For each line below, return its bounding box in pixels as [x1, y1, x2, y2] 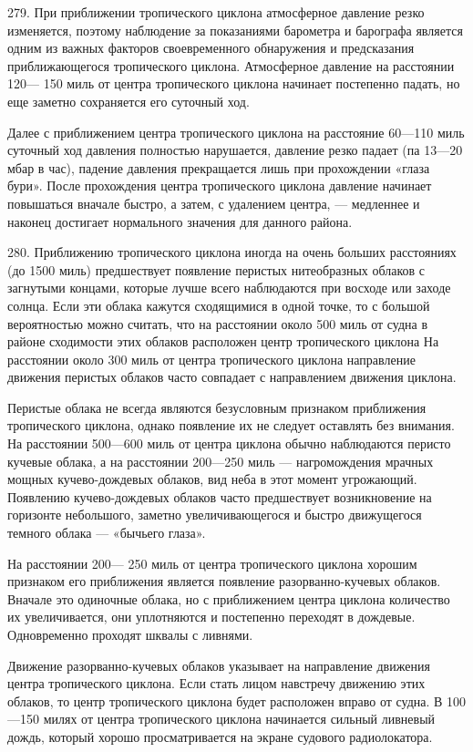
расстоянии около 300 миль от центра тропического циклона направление [7, 349, 416, 368]
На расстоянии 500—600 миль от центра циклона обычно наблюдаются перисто [7, 434, 451, 453]
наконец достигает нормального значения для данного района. [7, 211, 353, 231]
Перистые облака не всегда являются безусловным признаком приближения [7, 397, 427, 417]
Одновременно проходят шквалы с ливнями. [7, 625, 253, 644]
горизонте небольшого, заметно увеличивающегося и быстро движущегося [7, 505, 422, 524]
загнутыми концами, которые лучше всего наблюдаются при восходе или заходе [7, 278, 451, 297]
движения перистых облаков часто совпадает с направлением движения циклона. [7, 367, 457, 386]
